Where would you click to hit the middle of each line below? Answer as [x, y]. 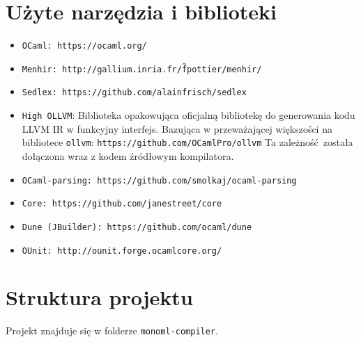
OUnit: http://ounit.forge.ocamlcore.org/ [122, 251]
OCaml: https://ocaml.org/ [84, 46]
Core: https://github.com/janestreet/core [122, 204]
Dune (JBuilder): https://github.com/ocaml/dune [137, 227]
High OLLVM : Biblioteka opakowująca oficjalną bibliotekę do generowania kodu [189, 115]
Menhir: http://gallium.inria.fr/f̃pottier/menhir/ [142, 69]
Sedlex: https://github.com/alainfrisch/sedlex [134, 93]
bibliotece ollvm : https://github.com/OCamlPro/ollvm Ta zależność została [187, 142]
